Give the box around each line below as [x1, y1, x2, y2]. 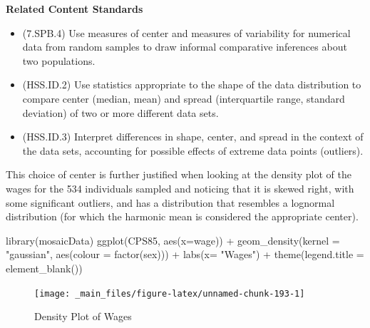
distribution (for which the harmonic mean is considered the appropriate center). [6, 209, 359, 224]
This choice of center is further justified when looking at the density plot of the [6, 167, 351, 182]
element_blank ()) [6, 260, 83, 275]
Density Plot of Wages [34, 309, 132, 324]
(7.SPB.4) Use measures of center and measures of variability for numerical [22, 25, 351, 40]
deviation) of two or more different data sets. [22, 105, 219, 120]
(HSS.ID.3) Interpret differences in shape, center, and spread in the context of [22, 129, 364, 144]
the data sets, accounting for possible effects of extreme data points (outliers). [22, 143, 364, 158]
